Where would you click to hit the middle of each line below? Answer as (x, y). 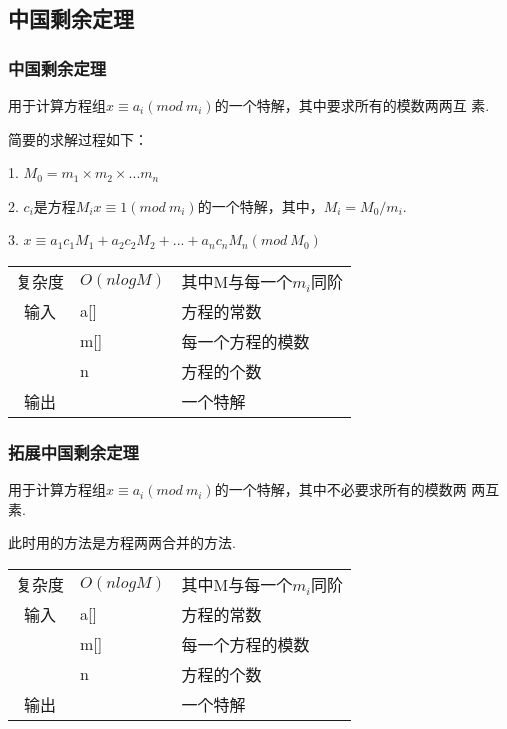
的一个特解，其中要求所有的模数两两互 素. (352, 105)
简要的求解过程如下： (78, 138)
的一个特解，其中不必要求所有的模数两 (340, 489)
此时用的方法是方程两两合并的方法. (122, 542)
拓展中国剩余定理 (73, 451)
